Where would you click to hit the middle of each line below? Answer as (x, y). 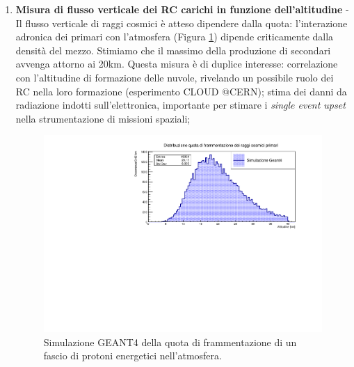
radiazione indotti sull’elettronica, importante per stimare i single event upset (180, 105)
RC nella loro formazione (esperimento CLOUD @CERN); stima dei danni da (181, 91)
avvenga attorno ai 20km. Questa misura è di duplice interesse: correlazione (177, 64)
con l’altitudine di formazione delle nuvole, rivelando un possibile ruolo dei (175, 77)
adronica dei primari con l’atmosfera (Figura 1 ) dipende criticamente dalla (175, 37)
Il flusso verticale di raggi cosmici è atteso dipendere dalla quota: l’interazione (182, 23)
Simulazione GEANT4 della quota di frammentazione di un (170, 342)
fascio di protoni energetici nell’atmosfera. (132, 356)
